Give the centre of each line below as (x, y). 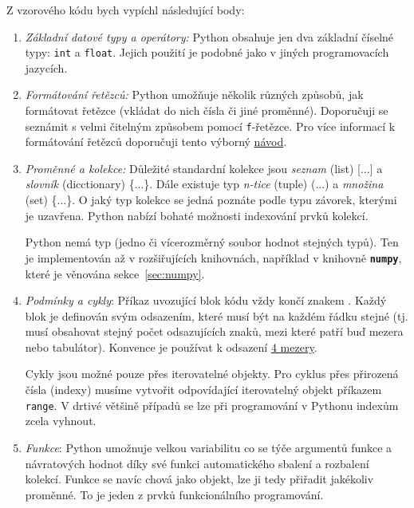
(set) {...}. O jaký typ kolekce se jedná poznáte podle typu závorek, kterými (211, 200)
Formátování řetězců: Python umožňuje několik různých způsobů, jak (194, 95)
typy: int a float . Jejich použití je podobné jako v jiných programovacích (207, 52)
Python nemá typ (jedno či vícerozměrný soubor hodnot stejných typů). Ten (212, 242)
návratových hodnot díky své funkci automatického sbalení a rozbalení (197, 463)
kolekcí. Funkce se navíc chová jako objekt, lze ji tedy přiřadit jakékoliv (199, 479)
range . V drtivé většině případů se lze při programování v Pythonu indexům (212, 405)
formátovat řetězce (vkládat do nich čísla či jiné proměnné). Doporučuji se (207, 110)
